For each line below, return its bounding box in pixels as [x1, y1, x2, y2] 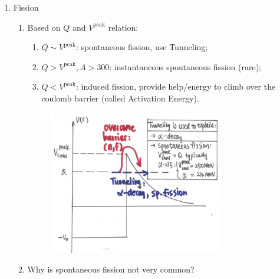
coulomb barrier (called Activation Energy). [41, 91, 199, 104]
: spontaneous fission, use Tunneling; [75, 41, 208, 53]
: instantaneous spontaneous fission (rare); [109, 60, 261, 73]
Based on [27, 21, 61, 33]
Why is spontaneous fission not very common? [27, 263, 195, 275]
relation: [108, 21, 139, 33]
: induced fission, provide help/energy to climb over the [75, 80, 276, 93]
